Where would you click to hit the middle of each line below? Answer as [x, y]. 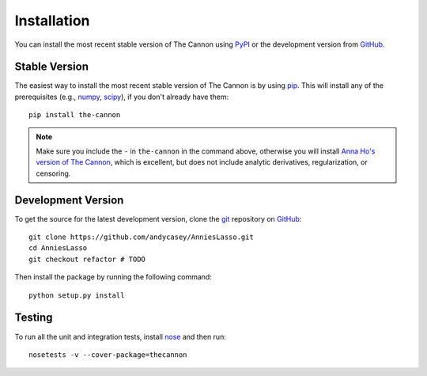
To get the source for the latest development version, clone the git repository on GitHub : [158, 218]
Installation [52, 21]
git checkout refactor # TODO [87, 259]
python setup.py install [77, 295]
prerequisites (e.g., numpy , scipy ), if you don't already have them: [122, 97]
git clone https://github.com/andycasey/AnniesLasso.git [142, 237]
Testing [34, 318]
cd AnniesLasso [58, 248]
